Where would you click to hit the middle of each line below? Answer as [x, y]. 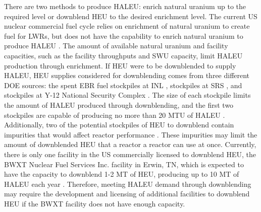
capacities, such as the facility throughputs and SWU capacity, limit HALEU [123, 55]
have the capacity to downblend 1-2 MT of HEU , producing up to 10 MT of [122, 174]
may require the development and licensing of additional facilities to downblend [127, 194]
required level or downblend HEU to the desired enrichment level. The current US [131, 16]
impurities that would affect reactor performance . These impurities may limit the [131, 134]
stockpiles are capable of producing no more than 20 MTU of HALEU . [115, 115]
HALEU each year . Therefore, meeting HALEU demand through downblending [128, 184]
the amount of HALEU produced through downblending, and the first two [119, 104]
